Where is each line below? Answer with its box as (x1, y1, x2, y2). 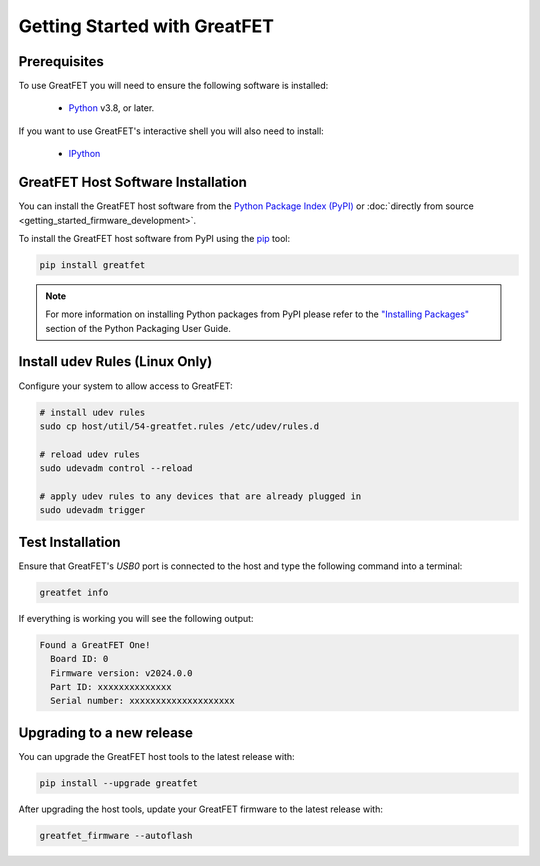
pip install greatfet (39, 259, 146, 270)
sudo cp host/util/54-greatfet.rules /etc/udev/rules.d (39, 420, 320, 432)
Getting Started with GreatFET (18, 15, 275, 37)
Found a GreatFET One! (39, 639, 151, 650)
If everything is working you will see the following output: (18, 612, 254, 624)
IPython (68, 148, 101, 160)
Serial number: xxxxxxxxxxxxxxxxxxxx (50, 695, 235, 707)
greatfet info (39, 586, 109, 598)
